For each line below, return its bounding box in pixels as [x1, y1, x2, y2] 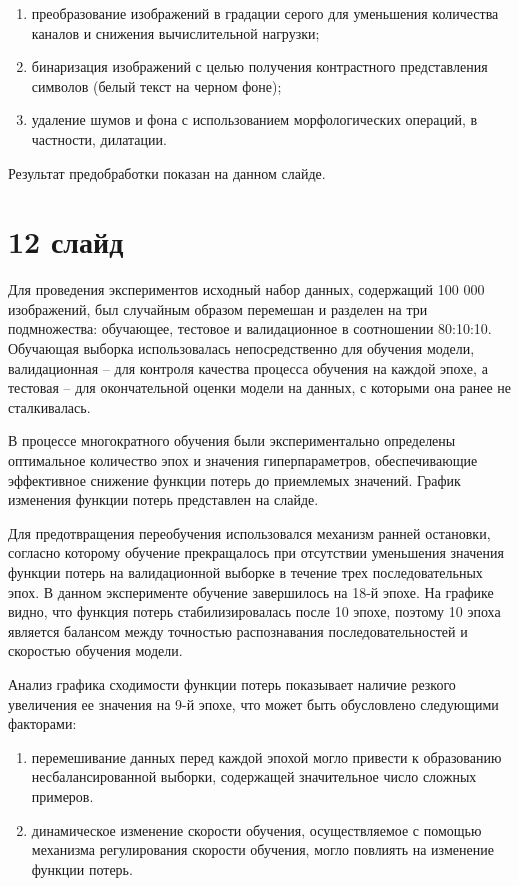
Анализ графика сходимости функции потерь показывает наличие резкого [8, 673, 456, 694]
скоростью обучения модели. [8, 640, 183, 661]
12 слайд [8, 221, 124, 262]
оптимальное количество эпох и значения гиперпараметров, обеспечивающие [8, 450, 478, 471]
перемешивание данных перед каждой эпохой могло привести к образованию [31, 746, 502, 767]
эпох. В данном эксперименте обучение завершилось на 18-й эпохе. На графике [8, 581, 494, 602]
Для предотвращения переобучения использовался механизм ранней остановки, [8, 522, 491, 543]
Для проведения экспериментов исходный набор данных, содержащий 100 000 [8, 279, 485, 300]
